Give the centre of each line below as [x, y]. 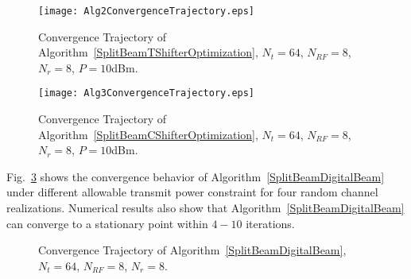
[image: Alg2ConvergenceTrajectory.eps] [147, 11]
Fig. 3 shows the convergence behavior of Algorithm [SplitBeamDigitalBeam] [196, 176]
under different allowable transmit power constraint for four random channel [192, 192]
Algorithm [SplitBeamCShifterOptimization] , [148, 134]
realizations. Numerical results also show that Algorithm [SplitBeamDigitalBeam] [205, 208]
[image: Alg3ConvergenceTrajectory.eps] [147, 93]
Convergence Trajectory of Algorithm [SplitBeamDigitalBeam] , [192, 250]
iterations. [270, 223]
